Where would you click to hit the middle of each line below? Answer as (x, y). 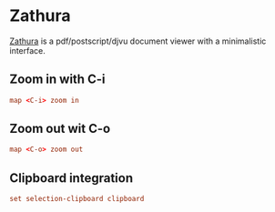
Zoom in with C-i (57, 80)
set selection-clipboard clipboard (77, 199)
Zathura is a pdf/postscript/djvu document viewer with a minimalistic (138, 41)
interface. (27, 50)
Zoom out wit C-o (60, 129)
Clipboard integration (71, 178)
